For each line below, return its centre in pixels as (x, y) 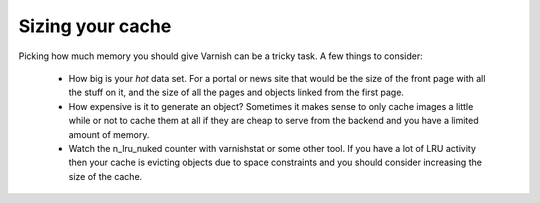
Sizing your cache (95, 26)
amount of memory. (109, 134)
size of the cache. (105, 176)
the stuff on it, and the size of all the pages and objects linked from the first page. (236, 92)
